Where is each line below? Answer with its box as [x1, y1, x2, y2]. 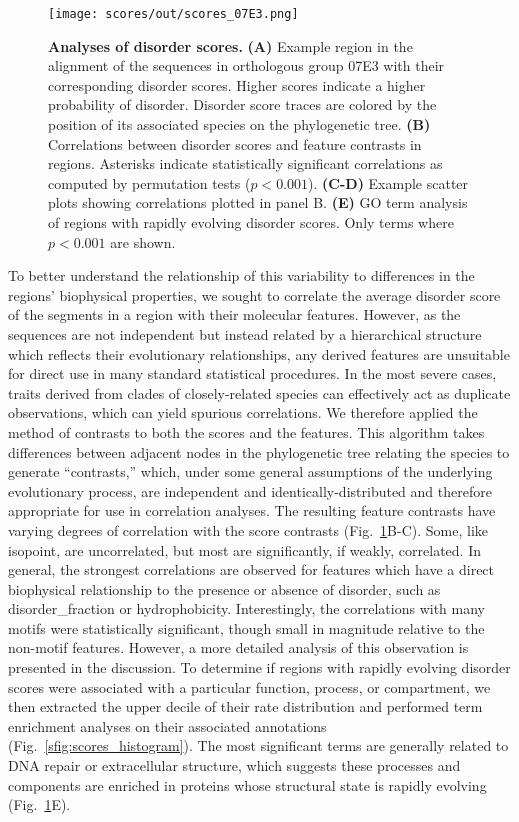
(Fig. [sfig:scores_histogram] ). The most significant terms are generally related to [8, 735, 509, 756]
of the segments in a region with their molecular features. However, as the [8, 304, 461, 325]
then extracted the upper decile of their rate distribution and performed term [8, 696, 483, 717]
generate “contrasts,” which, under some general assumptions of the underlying [8, 461, 493, 482]
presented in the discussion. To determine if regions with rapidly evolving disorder [8, 657, 511, 678]
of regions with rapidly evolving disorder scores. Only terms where [48, 212, 454, 232]
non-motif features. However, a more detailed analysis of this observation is [8, 637, 469, 658]
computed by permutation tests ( [48, 172, 251, 193]
